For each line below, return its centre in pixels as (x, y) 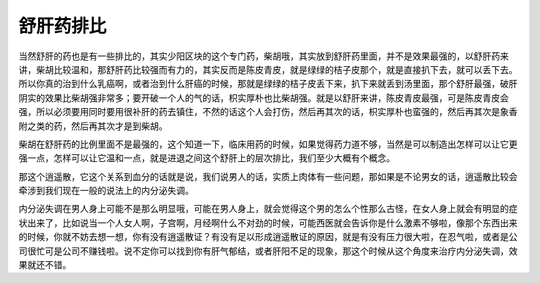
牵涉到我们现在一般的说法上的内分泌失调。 (106, 191)
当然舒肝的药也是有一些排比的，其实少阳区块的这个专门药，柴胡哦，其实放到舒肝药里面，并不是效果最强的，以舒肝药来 (263, 56)
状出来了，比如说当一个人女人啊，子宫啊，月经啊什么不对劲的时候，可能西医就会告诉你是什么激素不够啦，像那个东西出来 (268, 222)
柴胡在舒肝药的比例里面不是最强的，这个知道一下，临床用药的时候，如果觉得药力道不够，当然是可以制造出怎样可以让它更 (268, 144)
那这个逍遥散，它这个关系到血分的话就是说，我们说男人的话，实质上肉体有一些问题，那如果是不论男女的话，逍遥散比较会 (268, 176)
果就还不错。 (45, 265)
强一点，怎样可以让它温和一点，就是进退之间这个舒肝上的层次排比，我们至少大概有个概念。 (206, 158)
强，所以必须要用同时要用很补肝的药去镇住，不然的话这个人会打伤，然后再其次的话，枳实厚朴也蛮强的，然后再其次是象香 (268, 112)
